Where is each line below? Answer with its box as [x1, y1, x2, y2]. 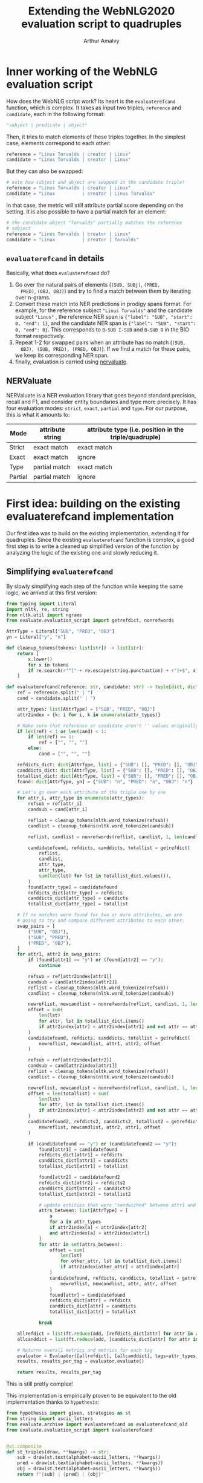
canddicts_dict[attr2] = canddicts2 [38, 1185, 131, 1191]
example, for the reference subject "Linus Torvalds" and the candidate [14, 307, 193, 314]
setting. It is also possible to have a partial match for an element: [6, 207, 167, 215]
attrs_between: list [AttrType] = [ [38, 1208, 129, 1214]
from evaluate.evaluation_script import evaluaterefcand [6, 1427, 153, 1433]
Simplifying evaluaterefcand [6, 567, 114, 577]
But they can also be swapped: [6, 168, 83, 175]
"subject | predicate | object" [6, 122, 88, 128]
